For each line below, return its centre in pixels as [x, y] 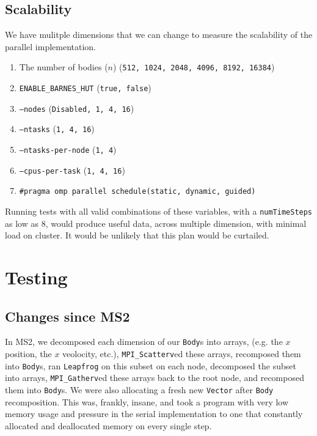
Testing [36, 277]
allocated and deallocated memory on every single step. [108, 425]
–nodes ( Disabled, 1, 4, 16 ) [77, 108]
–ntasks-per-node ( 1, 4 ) [68, 150]
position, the [28, 354]
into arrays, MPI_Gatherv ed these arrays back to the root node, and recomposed [155, 378]
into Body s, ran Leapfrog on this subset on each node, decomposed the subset [151, 365]
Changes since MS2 [67, 316]
